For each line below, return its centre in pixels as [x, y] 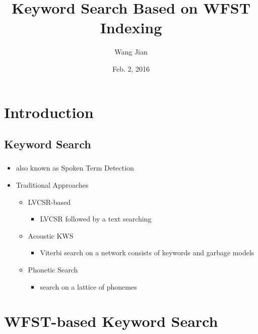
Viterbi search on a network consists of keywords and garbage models [147, 253]
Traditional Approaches [52, 184]
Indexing [131, 27]
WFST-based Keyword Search [111, 321]
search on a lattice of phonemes [88, 286]
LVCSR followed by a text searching [96, 219]
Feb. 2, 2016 [131, 68]
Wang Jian [131, 52]
